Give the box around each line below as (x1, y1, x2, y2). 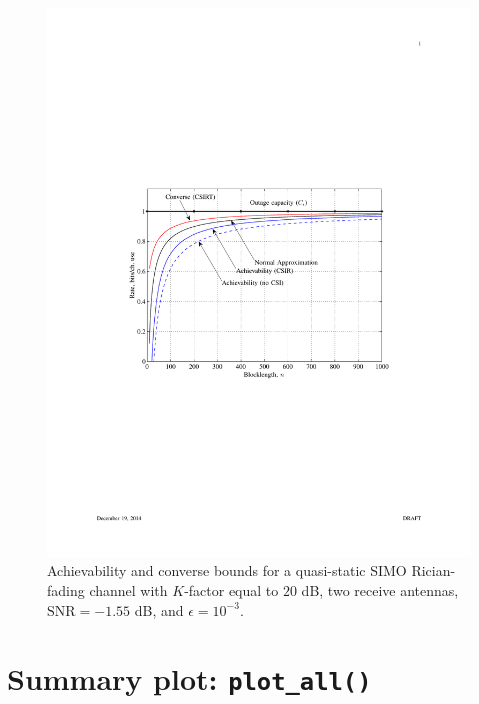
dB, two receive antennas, (301, 580, 459, 601)
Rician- (411, 560, 456, 581)
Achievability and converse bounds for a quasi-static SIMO (47, 560, 407, 581)
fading (47, 580, 85, 601)
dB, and (134, 599, 184, 620)
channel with (89, 580, 168, 601)
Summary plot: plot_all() (7, 658, 372, 699)
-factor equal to (184, 580, 279, 601)
